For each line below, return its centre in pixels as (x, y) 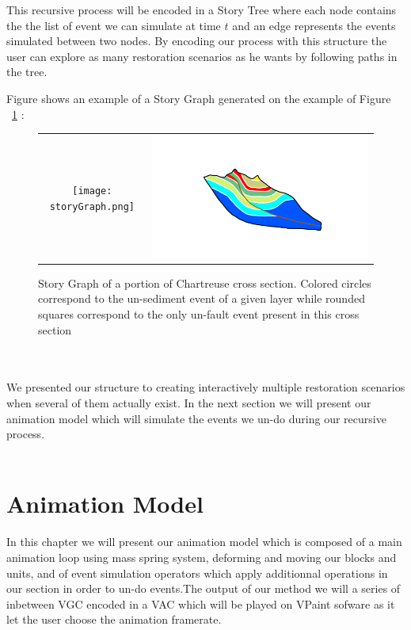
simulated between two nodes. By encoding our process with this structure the (197, 41)
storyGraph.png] (92, 207)
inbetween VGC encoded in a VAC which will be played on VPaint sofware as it (201, 603)
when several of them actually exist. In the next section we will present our (189, 402)
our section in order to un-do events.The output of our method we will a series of (204, 588)
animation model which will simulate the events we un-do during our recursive (196, 418)
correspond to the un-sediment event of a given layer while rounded (202, 298)
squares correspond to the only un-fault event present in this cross (199, 313)
